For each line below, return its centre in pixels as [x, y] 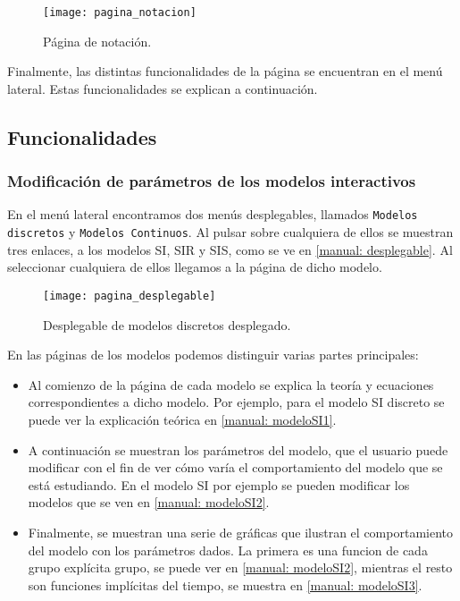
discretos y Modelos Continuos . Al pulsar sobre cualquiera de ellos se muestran [230, 232]
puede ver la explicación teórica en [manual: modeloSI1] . [182, 419]
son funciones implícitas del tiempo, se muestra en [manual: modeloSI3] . [225, 584]
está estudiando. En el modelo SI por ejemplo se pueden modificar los [219, 484]
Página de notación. [97, 41]
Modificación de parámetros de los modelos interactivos [212, 181]
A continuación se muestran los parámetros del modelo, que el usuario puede [238, 449]
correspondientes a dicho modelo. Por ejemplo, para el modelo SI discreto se [236, 402]
